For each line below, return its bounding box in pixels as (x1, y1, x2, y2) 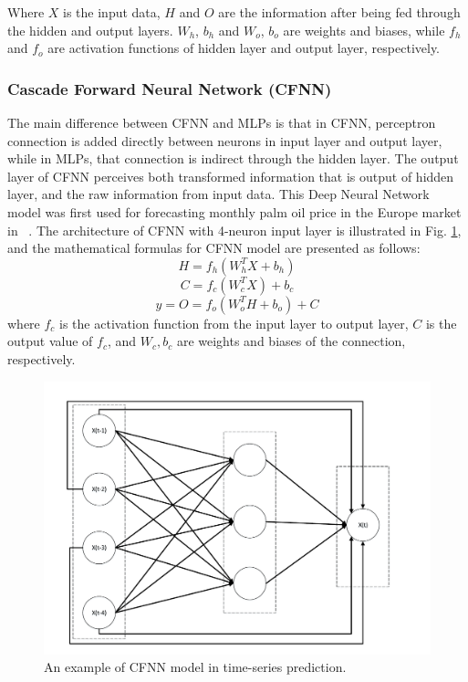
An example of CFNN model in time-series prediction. (44, 657, 347, 677)
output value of (7, 331, 93, 351)
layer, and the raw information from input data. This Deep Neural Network (7, 184, 430, 204)
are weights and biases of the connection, (176, 331, 406, 351)
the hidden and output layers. (7, 20, 173, 39)
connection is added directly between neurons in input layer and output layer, (7, 131, 442, 150)
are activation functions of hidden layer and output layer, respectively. (47, 38, 441, 58)
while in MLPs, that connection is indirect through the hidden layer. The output (7, 149, 459, 168)
